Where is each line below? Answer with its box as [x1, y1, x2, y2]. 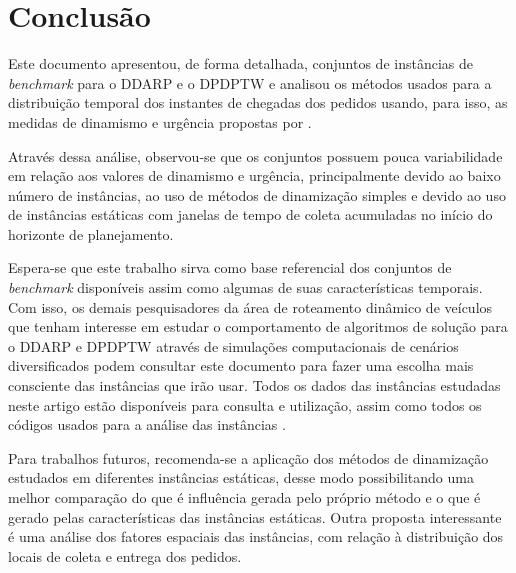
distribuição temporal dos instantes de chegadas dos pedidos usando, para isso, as [8, 92, 508, 113]
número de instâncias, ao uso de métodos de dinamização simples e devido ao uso [8, 184, 506, 205]
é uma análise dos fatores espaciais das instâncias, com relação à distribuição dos [8, 526, 504, 547]
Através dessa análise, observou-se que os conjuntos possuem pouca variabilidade [8, 145, 503, 166]
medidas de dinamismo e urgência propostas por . [8, 111, 312, 132]
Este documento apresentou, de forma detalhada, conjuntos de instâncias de [8, 53, 473, 74]
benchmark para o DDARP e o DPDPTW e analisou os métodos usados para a [8, 72, 492, 93]
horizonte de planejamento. [8, 223, 174, 244]
